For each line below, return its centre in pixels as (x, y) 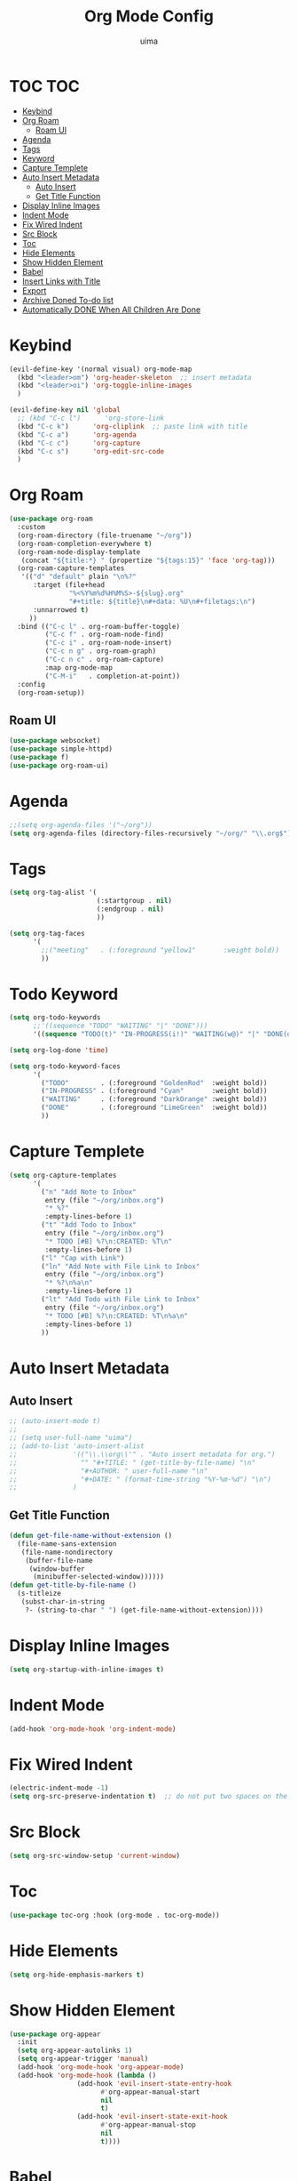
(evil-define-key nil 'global (65, 410)
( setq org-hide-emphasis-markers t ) (77, 1975)
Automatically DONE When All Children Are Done (111, 310)
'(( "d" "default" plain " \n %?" (79, 577)
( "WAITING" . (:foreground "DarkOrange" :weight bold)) (154, 1099)
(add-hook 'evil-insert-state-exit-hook (152, 2117)
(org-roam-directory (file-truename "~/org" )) (105, 535)
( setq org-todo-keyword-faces (65, 1066)
